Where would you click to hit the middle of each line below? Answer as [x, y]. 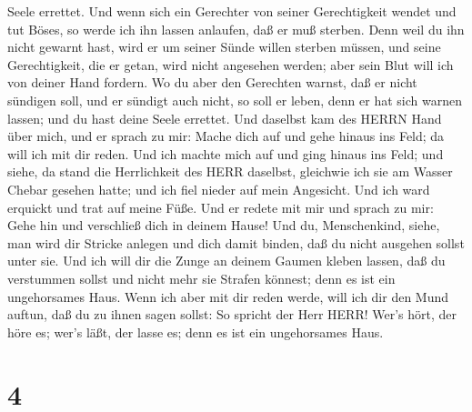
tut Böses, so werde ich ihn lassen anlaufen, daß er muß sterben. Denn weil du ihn [236, 29]
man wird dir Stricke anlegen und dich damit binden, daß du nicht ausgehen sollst [236, 242]
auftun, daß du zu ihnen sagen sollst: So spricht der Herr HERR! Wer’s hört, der [232, 314]
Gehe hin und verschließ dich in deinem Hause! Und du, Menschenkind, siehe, [224, 225]
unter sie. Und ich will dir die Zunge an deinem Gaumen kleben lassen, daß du [226, 261]
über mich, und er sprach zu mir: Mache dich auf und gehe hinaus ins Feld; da [226, 136]
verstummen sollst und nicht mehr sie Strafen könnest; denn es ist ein [201, 278]
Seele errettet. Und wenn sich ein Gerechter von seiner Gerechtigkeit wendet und [232, 11]
